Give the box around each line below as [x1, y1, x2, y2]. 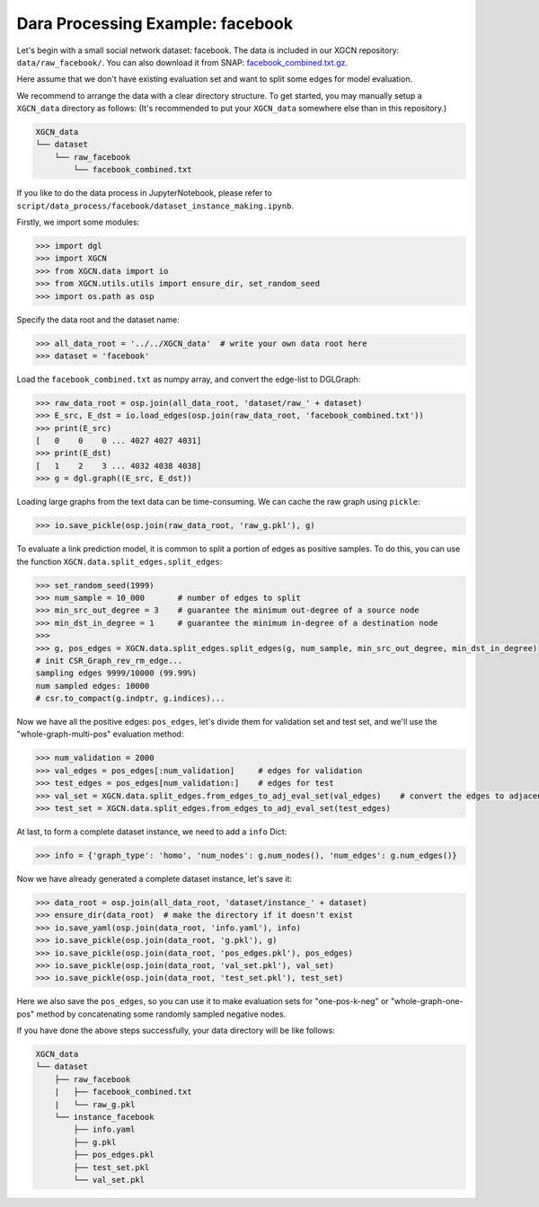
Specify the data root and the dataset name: [16, 314, 180, 325]
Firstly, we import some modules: [16, 216, 140, 228]
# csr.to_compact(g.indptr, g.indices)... [35, 693, 225, 704]
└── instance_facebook [54, 1112, 155, 1122]
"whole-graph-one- [390, 996, 464, 1007]
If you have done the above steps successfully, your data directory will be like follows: [16, 1025, 336, 1036]
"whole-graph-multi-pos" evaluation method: [16, 728, 184, 740]
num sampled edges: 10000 [35, 681, 150, 691]
